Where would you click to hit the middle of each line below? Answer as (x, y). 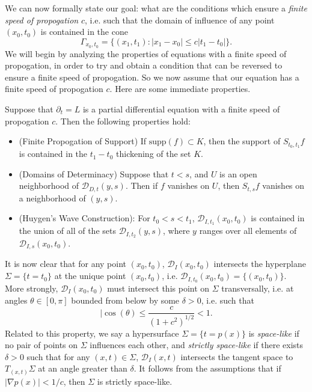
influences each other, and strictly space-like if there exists (197, 345)
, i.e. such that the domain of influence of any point (179, 20)
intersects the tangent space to (237, 356)
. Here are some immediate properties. (180, 89)
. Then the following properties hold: (123, 121)
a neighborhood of (52, 198)
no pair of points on (41, 345)
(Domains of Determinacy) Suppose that (94, 173)
